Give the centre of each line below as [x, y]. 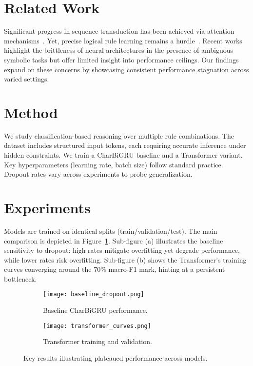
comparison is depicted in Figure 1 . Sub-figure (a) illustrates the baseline [114, 240]
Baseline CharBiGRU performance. [95, 310]
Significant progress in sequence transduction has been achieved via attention [119, 31]
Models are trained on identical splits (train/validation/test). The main [111, 231]
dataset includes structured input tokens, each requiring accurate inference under [125, 145]
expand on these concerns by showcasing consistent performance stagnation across [126, 69]
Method [31, 112]
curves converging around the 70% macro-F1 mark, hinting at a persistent [115, 269]
